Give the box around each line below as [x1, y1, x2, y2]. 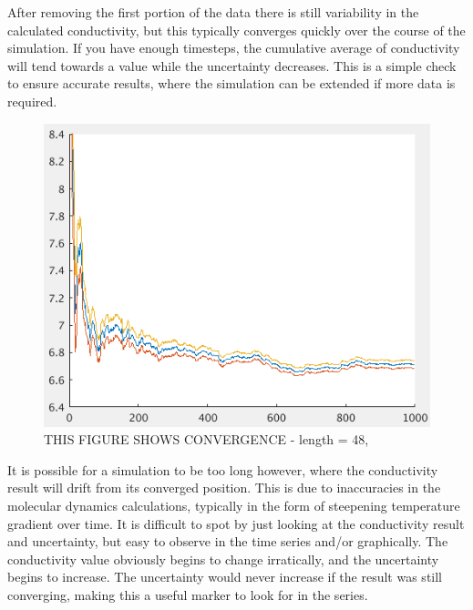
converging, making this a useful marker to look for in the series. [7, 585, 368, 604]
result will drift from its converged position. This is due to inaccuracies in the [7, 478, 441, 497]
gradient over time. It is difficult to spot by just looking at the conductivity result [7, 513, 465, 533]
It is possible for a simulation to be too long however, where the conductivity [7, 460, 438, 479]
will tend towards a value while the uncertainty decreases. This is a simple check [7, 56, 457, 75]
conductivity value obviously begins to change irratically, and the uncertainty [7, 549, 439, 568]
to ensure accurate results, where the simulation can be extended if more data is [7, 74, 456, 93]
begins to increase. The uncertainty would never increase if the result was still [7, 567, 443, 586]
